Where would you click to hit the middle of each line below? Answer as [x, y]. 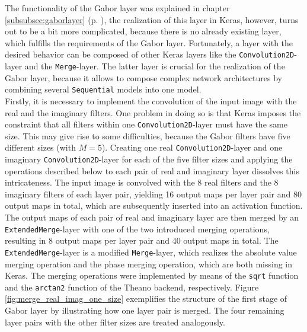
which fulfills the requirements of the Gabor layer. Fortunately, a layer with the [149, 42]
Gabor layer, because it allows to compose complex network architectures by [143, 77]
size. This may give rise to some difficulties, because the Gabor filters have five [148, 135]
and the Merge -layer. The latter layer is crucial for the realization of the [155, 66]
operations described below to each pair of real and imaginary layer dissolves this [152, 170]
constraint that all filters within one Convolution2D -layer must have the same [146, 124]
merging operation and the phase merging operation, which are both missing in [149, 264]
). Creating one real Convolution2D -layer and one [192, 147]
